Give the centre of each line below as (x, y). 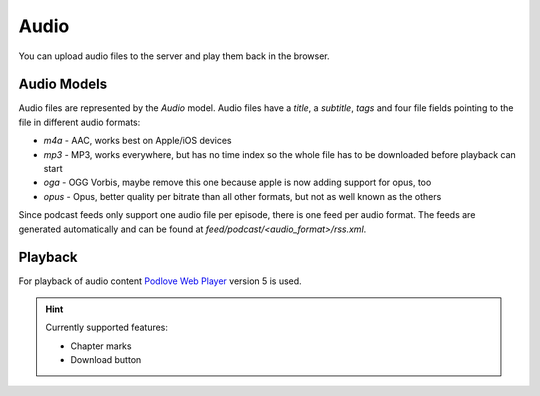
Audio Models (63, 84)
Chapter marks (101, 346)
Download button (106, 360)
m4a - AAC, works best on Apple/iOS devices (137, 141)
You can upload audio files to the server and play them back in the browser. (174, 56)
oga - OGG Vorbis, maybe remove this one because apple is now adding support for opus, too (237, 182)
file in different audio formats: (79, 122)
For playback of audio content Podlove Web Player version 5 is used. (160, 281)
